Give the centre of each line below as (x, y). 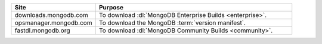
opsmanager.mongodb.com (53, 23)
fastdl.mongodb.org (43, 31)
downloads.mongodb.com (52, 15)
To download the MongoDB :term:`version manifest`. (172, 23)
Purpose (111, 7)
